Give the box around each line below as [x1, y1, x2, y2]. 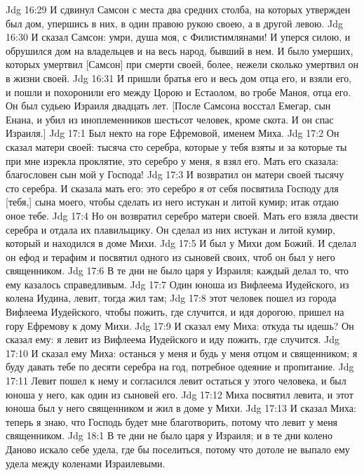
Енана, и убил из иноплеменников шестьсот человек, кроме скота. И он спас [6, 112, 334, 126]
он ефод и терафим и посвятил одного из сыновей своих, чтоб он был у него [6, 249, 335, 264]
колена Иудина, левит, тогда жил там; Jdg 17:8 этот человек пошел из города [6, 290, 337, 305]
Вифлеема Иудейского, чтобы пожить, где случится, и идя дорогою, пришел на [6, 305, 344, 319]
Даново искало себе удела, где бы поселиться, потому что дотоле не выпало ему [6, 442, 350, 456]
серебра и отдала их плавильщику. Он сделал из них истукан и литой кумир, [6, 222, 335, 236]
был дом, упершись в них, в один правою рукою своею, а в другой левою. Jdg [6, 15, 343, 30]
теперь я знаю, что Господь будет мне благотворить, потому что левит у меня [6, 414, 338, 429]
